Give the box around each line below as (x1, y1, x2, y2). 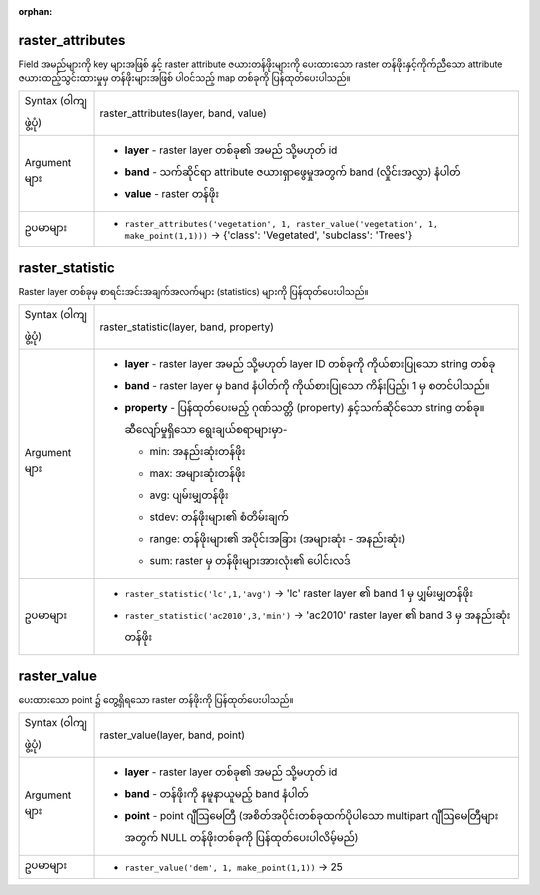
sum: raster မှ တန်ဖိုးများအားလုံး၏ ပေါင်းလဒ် (149, 553, 351, 567)
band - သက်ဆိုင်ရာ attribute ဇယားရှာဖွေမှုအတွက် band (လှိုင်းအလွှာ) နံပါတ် (124, 165, 461, 179)
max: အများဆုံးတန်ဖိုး (149, 466, 246, 480)
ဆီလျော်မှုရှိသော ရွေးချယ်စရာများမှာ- (124, 422, 288, 436)
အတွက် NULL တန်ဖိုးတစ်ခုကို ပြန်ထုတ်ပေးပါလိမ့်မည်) (124, 830, 359, 844)
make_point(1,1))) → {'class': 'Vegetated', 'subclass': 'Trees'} (124, 228, 413, 242)
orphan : (18, 6, 53, 17)
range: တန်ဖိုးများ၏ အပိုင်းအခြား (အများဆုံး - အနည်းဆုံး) (149, 531, 406, 545)
